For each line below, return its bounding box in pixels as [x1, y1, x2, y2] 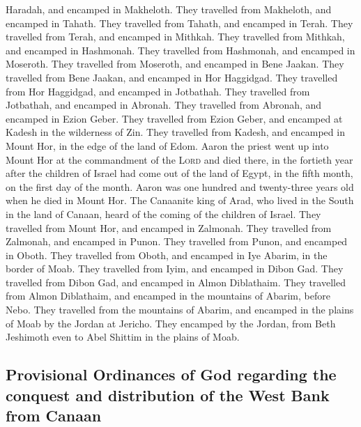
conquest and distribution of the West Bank [6, 384, 330, 405]
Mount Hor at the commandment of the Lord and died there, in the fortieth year [6, 152, 353, 166]
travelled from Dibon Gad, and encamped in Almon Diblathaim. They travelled [6, 274, 346, 289]
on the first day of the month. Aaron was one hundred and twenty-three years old [6, 179, 354, 194]
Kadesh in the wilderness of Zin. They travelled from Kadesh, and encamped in [6, 125, 345, 139]
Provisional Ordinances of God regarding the [6, 364, 337, 385]
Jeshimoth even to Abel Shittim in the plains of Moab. [6, 329, 240, 344]
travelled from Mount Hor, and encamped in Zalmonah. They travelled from [6, 220, 332, 235]
